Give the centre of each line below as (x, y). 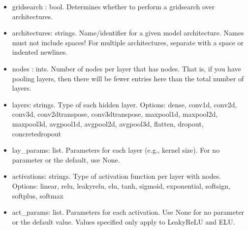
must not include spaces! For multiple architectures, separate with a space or (128, 42)
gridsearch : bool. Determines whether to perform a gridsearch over (113, 6)
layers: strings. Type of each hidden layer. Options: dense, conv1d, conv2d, (124, 104)
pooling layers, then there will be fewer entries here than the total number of (128, 78)
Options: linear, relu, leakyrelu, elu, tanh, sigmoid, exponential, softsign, (121, 185)
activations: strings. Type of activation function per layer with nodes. (117, 176)
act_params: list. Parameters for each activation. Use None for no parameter (128, 212)
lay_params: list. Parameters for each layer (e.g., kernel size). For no (116, 150)
